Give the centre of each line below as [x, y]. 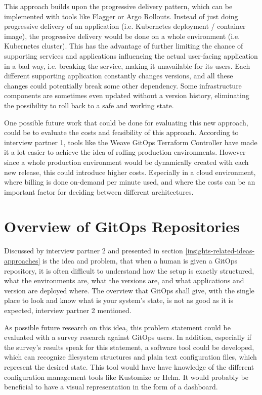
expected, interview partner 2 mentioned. [68, 310]
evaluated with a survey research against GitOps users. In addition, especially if [128, 337]
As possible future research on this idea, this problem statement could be [117, 327]
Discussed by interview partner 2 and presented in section [94, 251]
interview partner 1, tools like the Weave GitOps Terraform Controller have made [131, 142]
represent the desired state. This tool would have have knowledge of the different [129, 366]
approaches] [22, 260]
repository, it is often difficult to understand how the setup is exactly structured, [129, 270]
